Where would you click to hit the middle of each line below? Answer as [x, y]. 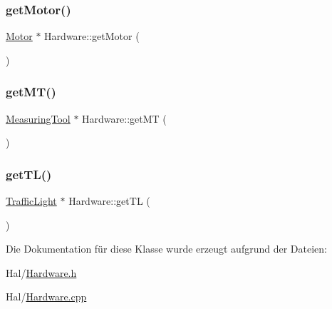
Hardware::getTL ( [109, 201]
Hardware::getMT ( [124, 118]
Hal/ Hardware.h [41, 272]
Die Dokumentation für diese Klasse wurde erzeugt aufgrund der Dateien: [166, 249]
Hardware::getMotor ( [92, 36]
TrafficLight [31, 201]
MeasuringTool [38, 118]
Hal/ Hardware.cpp [46, 297]
